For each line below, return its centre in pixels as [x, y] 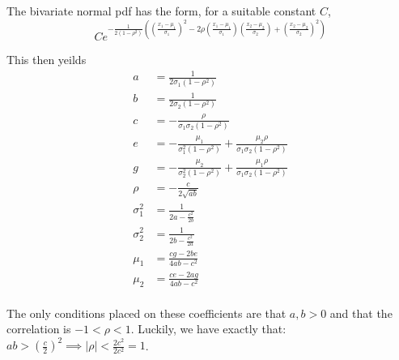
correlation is [39, 329]
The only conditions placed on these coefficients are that [146, 313]
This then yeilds [47, 60]
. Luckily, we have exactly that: [208, 329]
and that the [361, 313]
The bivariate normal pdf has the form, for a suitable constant [161, 11]
